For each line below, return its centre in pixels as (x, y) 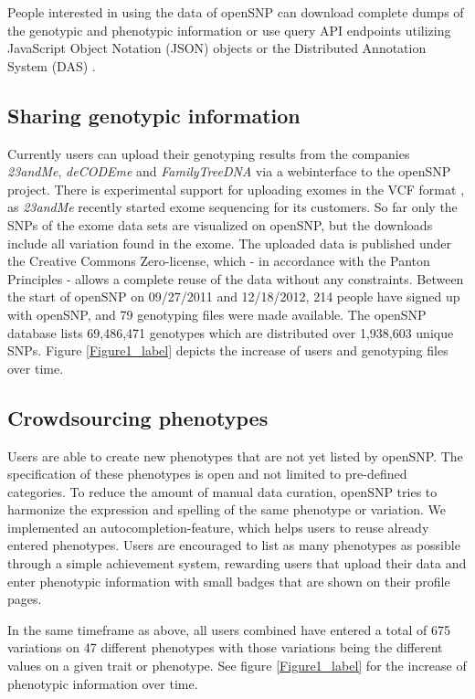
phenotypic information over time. (103, 683)
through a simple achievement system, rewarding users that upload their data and (237, 563)
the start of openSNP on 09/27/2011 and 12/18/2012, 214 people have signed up (234, 297)
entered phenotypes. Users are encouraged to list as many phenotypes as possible (234, 545)
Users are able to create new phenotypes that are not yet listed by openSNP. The (235, 455)
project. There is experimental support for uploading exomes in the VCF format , (236, 189)
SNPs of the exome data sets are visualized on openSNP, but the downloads (220, 224)
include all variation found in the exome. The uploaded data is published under (230, 243)
